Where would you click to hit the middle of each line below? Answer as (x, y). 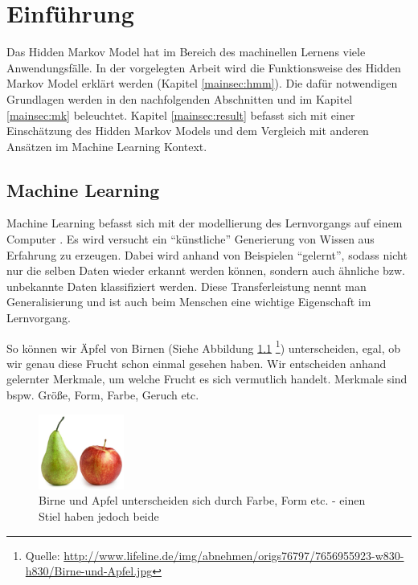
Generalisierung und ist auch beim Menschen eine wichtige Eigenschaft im (189, 302)
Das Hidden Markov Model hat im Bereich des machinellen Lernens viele (186, 52)
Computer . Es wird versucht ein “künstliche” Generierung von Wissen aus (191, 239)
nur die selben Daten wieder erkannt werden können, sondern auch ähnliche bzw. (206, 270)
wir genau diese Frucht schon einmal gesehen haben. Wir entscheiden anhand (197, 363)
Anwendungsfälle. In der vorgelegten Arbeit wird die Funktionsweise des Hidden (204, 67)
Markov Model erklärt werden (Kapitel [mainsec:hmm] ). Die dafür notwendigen (202, 83)
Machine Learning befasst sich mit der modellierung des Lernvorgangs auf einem (205, 223)
